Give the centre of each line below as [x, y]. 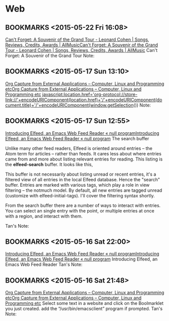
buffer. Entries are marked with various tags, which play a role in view [77, 185]
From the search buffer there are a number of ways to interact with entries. [83, 205]
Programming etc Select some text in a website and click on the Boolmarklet [84, 303]
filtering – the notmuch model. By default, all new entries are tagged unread [84, 190]
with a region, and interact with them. [44, 216]
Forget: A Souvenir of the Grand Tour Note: [50, 56]
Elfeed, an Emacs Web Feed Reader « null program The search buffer [77, 138]
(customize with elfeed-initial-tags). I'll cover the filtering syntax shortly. [80, 195]
